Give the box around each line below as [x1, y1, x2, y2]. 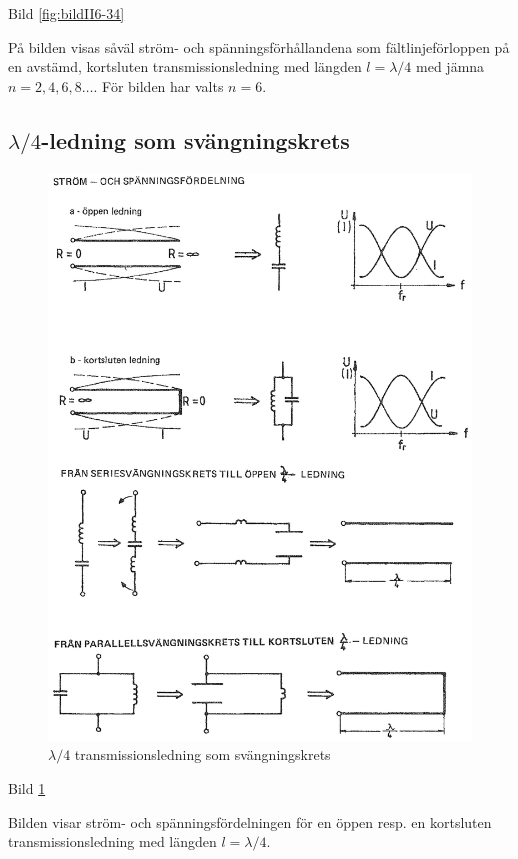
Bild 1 [8, 778, 46, 799]
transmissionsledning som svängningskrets [74, 744, 331, 765]
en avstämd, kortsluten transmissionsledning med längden [8, 56, 362, 77]
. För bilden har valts [93, 75, 224, 96]
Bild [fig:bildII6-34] [8, 3, 125, 23]
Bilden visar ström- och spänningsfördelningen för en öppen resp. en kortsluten [8, 811, 492, 832]
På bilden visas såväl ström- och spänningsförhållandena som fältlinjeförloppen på [8, 36, 510, 57]
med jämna [416, 56, 485, 77]
